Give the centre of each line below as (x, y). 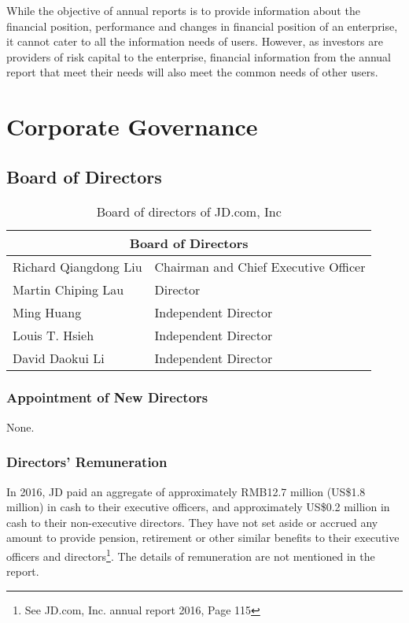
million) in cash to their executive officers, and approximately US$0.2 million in (198, 507)
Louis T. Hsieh (53, 335)
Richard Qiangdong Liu (77, 266)
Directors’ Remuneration (87, 462)
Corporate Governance (132, 126)
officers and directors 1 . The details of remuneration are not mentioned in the (191, 554)
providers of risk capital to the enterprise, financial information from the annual (199, 56)
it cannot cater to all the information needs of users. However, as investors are (195, 41)
